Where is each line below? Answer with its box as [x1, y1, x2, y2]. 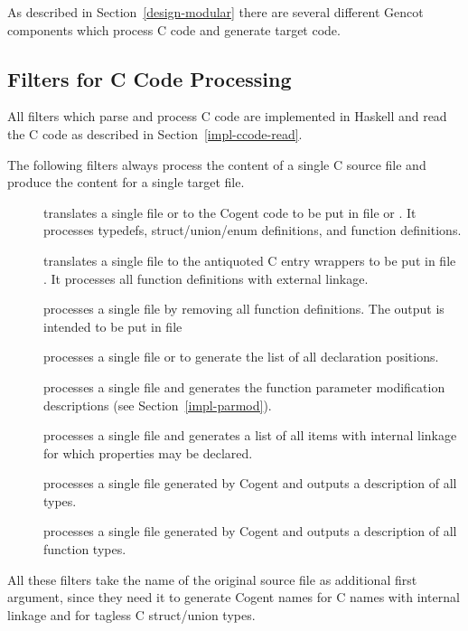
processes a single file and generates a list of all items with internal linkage [43, 426, 457, 445]
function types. [43, 540, 126, 559]
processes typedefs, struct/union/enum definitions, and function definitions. [43, 221, 462, 240]
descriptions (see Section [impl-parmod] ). [43, 395, 272, 414]
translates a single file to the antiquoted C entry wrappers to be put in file [43, 250, 456, 269]
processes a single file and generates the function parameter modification [43, 377, 445, 396]
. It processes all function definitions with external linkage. [43, 268, 369, 287]
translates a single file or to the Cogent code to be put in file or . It [43, 202, 417, 221]
